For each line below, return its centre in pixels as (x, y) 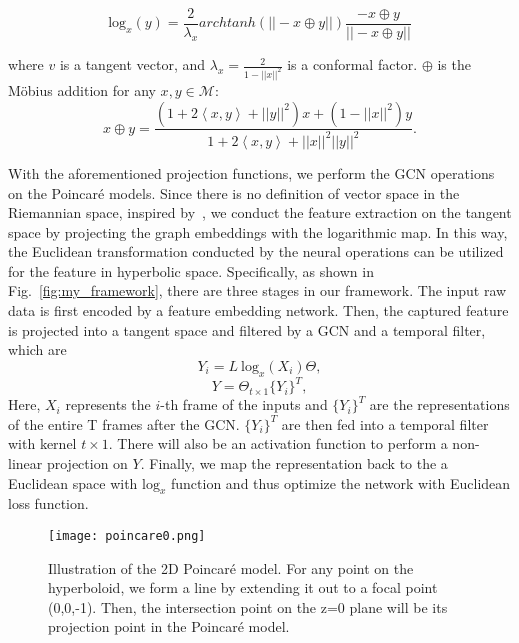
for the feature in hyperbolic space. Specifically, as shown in (191, 270)
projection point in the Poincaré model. (169, 626)
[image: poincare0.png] (127, 535)
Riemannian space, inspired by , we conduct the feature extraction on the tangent (260, 212)
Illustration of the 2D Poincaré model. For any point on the (231, 567)
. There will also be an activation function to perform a (278, 443)
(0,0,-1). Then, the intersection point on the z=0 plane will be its (248, 606)
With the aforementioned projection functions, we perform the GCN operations (251, 172)
